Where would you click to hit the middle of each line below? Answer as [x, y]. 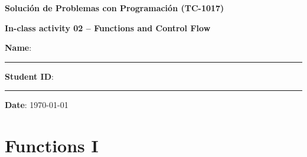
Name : [18, 48]
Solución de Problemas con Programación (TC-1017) [115, 8]
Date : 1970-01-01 [37, 105]
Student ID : [29, 76]
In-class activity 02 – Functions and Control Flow [108, 27]
